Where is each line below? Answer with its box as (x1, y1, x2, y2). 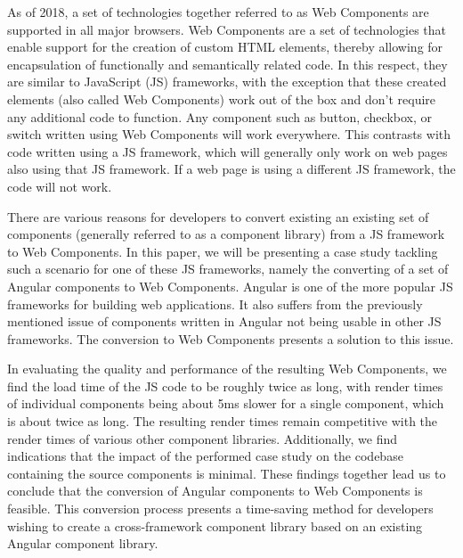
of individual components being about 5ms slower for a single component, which (7, 394, 444, 413)
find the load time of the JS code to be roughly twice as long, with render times (7, 376, 443, 395)
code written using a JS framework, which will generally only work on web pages (7, 142, 448, 160)
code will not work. (7, 176, 112, 195)
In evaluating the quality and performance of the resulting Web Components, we (7, 359, 447, 378)
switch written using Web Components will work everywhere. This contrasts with (7, 125, 451, 144)
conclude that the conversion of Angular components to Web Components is (7, 481, 423, 500)
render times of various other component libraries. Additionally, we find (7, 429, 398, 447)
